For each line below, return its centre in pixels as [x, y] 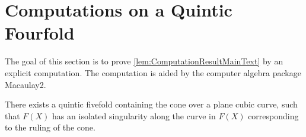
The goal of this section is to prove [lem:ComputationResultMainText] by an [144, 61]
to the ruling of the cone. [50, 127]
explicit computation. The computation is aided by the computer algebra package [153, 72]
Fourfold [40, 33]
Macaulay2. [26, 84]
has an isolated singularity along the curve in [134, 115]
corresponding [273, 115]
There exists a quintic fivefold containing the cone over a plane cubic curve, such [151, 104]
